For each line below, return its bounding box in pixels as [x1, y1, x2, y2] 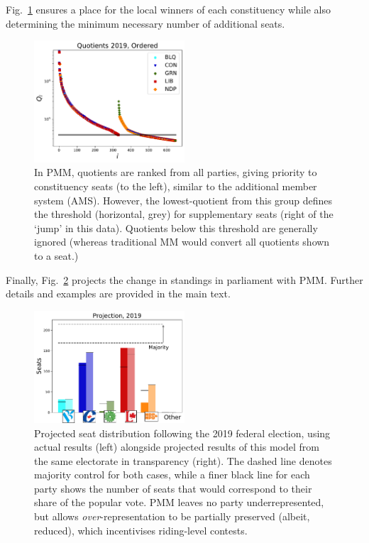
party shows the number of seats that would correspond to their [34, 481, 312, 495]
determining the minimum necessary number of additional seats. [6, 16, 285, 31]
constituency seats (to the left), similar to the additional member [34, 178, 317, 193]
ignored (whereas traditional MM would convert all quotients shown [34, 234, 330, 249]
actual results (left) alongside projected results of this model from [34, 439, 319, 454]
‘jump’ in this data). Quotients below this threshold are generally [34, 220, 318, 235]
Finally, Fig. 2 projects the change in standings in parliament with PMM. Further [6, 272, 363, 287]
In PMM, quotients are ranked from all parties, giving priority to [34, 165, 317, 180]
